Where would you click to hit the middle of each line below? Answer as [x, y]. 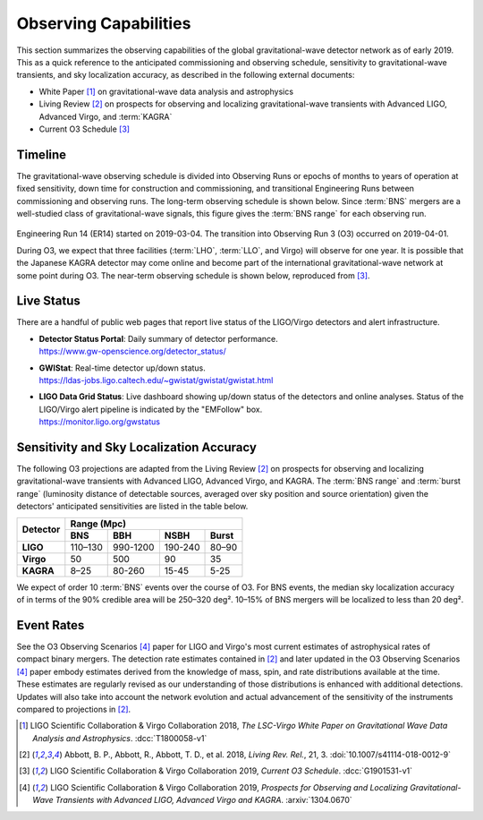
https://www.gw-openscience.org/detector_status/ [133, 351]
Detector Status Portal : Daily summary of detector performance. [159, 338]
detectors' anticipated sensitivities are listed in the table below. [132, 507]
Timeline [42, 154]
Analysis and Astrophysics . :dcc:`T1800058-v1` [120, 738]
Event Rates [51, 625]
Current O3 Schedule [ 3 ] [84, 129]
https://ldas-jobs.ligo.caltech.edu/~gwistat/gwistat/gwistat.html [156, 380]
